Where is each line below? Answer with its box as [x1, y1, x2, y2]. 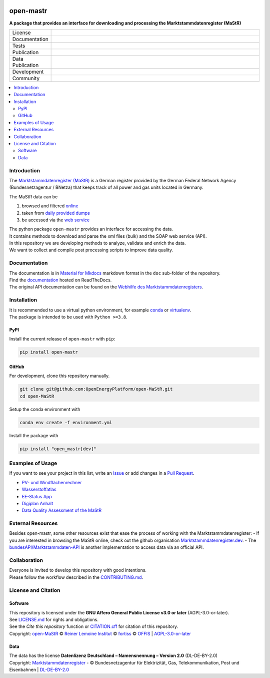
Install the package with [9, 432, 58, 438]
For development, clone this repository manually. [9, 373, 110, 379]
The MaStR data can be [9, 193, 58, 200]
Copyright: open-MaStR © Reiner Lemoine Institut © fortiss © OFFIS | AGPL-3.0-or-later [9, 630, 191, 636]
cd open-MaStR [19, 393, 54, 399]
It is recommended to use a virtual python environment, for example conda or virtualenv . [9, 307, 191, 313]
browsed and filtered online [21, 203, 78, 209]
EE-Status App [21, 493, 52, 499]
